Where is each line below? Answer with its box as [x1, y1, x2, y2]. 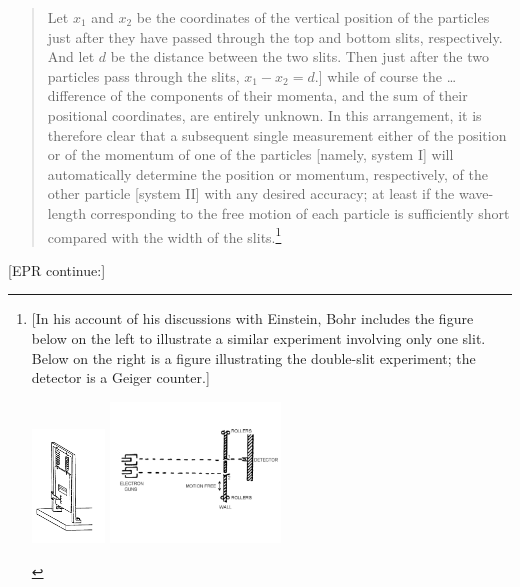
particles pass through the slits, [47, 65, 240, 86]
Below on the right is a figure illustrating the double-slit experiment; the [31, 347, 476, 368]
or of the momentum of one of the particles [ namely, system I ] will [47, 144, 454, 165]
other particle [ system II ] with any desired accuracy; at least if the [47, 183, 455, 204]
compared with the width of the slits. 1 [47, 223, 282, 247]
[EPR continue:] [8, 259, 106, 280]
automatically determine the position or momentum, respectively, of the [47, 163, 488, 184]
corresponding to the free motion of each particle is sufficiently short [90, 202, 510, 223]
